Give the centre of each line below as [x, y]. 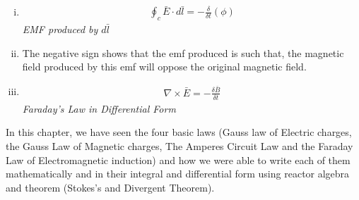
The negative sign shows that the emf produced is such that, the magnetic [183, 52]
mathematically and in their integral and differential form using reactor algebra [178, 174]
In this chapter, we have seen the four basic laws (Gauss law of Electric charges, [179, 132]
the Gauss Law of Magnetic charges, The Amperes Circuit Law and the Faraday [179, 145]
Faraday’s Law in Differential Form [99, 108]
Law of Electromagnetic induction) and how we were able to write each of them [178, 160]
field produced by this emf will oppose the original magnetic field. [164, 67]
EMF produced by [60, 29]
